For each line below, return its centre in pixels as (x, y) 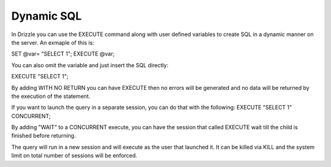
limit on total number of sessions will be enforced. (74, 155)
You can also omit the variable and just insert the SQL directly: (90, 65)
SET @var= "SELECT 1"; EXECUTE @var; (63, 54)
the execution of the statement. (51, 96)
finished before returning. (44, 136)
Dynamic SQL (47, 16)
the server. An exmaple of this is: (53, 42)
